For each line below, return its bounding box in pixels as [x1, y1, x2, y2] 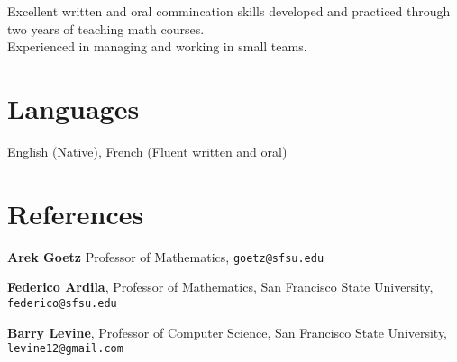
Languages [7, 89, 140, 126]
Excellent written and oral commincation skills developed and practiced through [7, 2, 451, 20]
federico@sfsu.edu [7, 296, 117, 310]
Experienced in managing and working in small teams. [7, 37, 307, 56]
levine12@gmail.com [7, 342, 123, 356]
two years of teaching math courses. [7, 19, 205, 38]
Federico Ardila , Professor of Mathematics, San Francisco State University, [7, 277, 434, 296]
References [7, 195, 144, 231]
